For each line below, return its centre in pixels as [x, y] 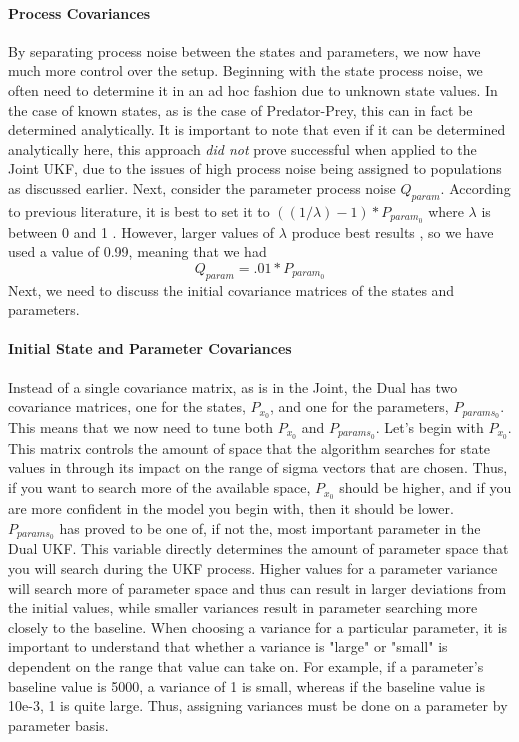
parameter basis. [58, 724]
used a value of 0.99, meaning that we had [137, 251]
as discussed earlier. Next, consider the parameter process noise [202, 187]
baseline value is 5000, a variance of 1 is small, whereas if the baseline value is [246, 685]
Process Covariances [79, 12]
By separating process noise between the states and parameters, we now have [244, 50]
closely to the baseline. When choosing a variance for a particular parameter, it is [258, 626]
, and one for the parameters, [359, 406]
